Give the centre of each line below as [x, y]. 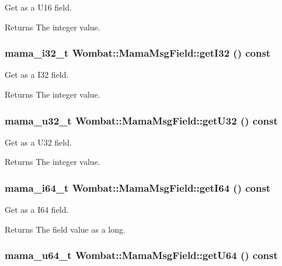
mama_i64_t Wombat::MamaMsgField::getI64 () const [138, 187]
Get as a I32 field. [37, 75]
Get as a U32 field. [38, 142]
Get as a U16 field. [38, 7]
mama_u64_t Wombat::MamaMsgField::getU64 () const [141, 255]
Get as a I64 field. [37, 210]
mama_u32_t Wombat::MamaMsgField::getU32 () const [141, 120]
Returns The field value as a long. [65, 229]
